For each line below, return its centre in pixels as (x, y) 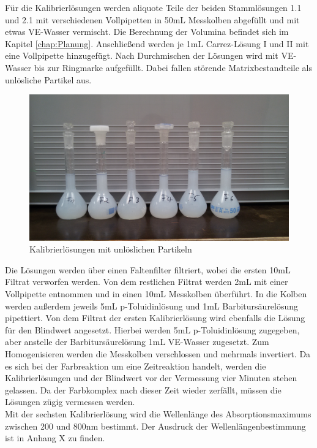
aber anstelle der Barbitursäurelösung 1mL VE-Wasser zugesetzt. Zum (137, 342)
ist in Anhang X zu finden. (55, 438)
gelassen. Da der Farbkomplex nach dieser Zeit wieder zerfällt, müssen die (143, 389)
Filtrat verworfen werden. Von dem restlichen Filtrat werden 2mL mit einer (147, 282)
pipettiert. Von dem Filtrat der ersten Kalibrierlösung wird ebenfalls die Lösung (155, 318)
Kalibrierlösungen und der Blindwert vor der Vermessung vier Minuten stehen (151, 378)
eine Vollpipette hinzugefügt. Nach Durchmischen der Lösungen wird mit (142, 55)
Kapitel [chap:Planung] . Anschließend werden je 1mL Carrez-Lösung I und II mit (157, 43)
